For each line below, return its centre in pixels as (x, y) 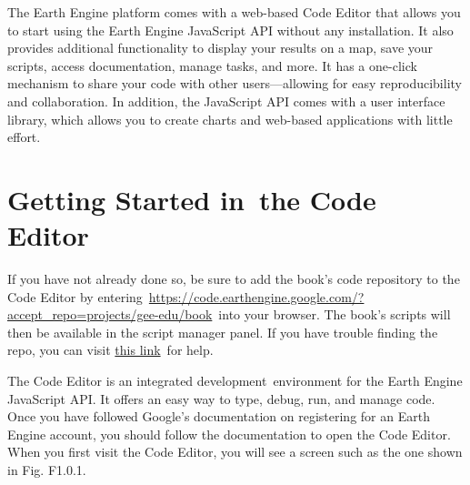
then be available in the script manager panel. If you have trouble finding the (223, 332)
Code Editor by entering (75, 296)
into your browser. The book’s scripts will (335, 314)
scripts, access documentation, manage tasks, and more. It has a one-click (212, 65)
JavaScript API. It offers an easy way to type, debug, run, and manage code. (221, 398)
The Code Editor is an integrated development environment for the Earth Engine (235, 381)
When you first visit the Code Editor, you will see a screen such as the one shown (235, 452)
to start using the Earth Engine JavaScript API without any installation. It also (230, 30)
